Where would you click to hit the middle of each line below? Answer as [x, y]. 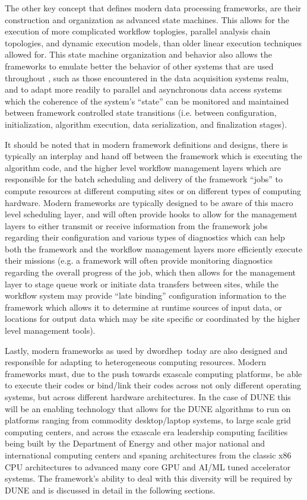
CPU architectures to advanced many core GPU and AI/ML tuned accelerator [148, 466]
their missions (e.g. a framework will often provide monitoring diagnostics [139, 260]
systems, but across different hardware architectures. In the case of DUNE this [148, 397]
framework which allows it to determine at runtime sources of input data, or [143, 307]
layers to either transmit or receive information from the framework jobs [136, 225]
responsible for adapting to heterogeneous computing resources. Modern [136, 362]
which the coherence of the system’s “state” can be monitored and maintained [147, 101]
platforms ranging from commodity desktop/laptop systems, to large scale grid [148, 420]
